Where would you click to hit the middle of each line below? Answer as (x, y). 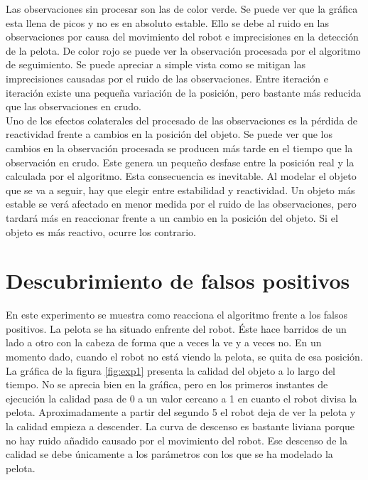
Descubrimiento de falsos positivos (178, 281)
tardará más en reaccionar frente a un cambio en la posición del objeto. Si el (172, 217)
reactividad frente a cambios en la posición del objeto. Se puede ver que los (169, 134)
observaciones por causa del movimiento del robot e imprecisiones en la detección (182, 37)
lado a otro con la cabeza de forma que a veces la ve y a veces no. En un (164, 342)
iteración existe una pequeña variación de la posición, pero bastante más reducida (184, 92)
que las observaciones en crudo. (74, 106)
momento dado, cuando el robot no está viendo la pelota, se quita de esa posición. (184, 356)
